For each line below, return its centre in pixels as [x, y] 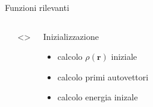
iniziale [124, 57]
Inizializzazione [71, 36]
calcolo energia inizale [98, 97]
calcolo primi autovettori [103, 76]
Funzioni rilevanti [37, 7]
